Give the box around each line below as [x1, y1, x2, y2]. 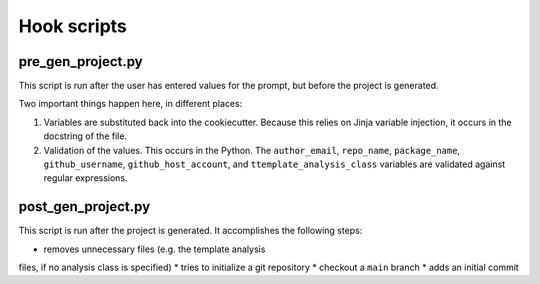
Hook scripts [18, 15, 127, 37]
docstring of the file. [43, 130, 128, 142]
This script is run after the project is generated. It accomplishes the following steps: [18, 225, 363, 237]
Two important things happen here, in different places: [18, 98, 243, 110]
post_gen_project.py [18, 198, 151, 215]
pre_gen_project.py [18, 53, 144, 70]
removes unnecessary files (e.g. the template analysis [43, 243, 266, 255]
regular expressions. [43, 172, 129, 184]
